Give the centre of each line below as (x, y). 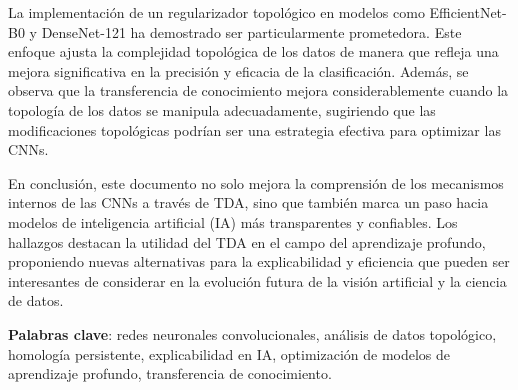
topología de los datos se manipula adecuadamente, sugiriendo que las (222, 109)
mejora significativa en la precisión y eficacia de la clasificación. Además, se (238, 70)
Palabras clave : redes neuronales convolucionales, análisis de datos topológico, (252, 333)
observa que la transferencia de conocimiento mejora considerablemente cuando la (258, 90)
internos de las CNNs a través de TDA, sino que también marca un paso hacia (248, 202)
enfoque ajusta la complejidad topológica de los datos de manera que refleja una (253, 51)
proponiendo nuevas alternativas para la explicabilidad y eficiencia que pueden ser (259, 261)
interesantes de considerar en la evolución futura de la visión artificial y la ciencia (257, 280)
